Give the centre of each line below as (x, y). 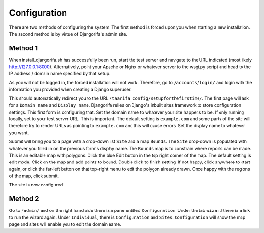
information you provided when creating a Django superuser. (70, 89)
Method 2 (24, 199)
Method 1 (23, 48)
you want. (19, 133)
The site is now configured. (37, 185)
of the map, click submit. (34, 176)
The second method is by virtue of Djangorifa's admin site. (68, 34)
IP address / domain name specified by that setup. (60, 73)
